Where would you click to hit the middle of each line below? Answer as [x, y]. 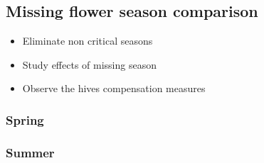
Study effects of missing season [89, 64]
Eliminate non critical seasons [88, 41]
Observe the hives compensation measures [114, 88]
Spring [25, 119]
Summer [30, 152]
